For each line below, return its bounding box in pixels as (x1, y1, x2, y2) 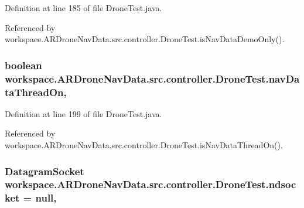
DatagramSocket (5, 163, 84, 178)
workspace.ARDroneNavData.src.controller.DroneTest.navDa (5, 71, 300, 86)
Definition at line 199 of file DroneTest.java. (5, 107, 162, 120)
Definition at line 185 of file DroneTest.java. (5, 2, 162, 13)
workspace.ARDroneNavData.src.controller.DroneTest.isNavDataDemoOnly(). (5, 33, 285, 45)
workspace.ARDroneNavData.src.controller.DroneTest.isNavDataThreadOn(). (5, 139, 283, 151)
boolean (5, 57, 42, 72)
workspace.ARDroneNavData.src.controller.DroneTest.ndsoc (5, 177, 296, 192)
